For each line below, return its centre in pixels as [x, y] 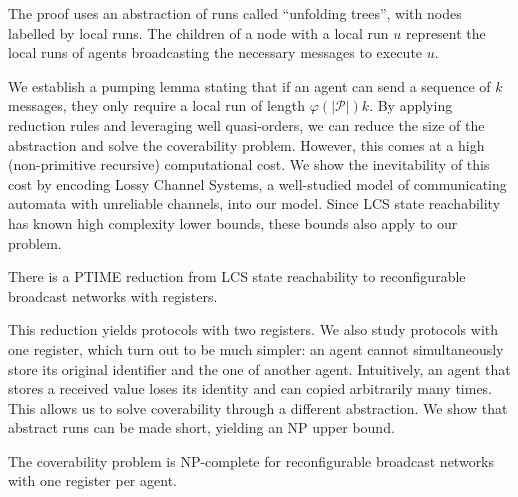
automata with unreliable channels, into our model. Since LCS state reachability [254, 203]
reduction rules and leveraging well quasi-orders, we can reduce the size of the [246, 124]
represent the [445, 32]
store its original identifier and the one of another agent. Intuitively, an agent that [259, 368]
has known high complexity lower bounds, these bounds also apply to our [233, 222]
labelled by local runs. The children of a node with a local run [198, 32]
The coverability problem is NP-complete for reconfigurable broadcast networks [251, 460]
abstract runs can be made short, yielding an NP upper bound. [201, 427]
